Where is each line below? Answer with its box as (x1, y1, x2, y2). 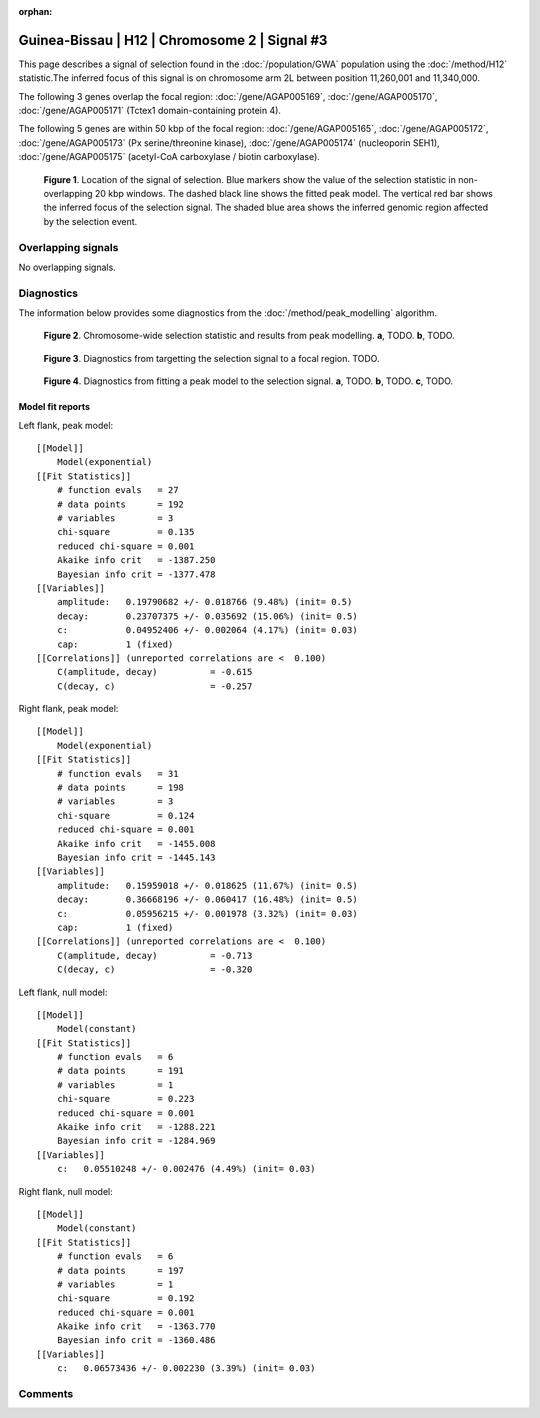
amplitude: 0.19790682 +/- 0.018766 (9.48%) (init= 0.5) (56, 596, 353, 608)
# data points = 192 (56, 498, 185, 510)
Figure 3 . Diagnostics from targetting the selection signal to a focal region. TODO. (43, 352, 380, 364)
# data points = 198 (56, 782, 185, 794)
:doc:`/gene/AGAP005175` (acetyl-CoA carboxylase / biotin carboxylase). (18, 151, 320, 163)
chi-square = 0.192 (56, 1293, 195, 1304)
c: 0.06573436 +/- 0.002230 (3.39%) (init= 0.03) (56, 1363, 316, 1374)
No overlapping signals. (18, 261, 117, 273)
